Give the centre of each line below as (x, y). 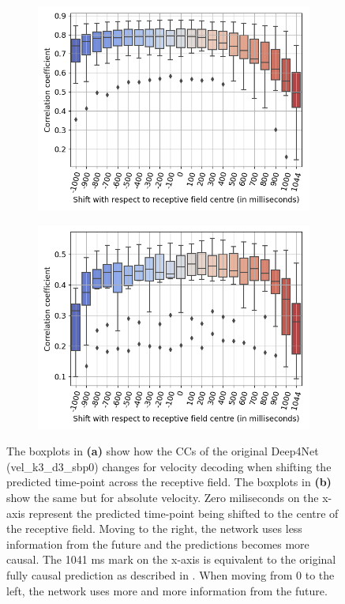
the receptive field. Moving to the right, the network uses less (154, 528)
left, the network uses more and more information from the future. (167, 590)
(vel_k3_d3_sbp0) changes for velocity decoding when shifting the (169, 466)
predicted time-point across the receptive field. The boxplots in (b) (169, 482)
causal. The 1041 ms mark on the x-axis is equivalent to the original (171, 559)
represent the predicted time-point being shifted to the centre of (184, 513)
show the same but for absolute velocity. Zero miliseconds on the (163, 497)
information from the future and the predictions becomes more (158, 544)
